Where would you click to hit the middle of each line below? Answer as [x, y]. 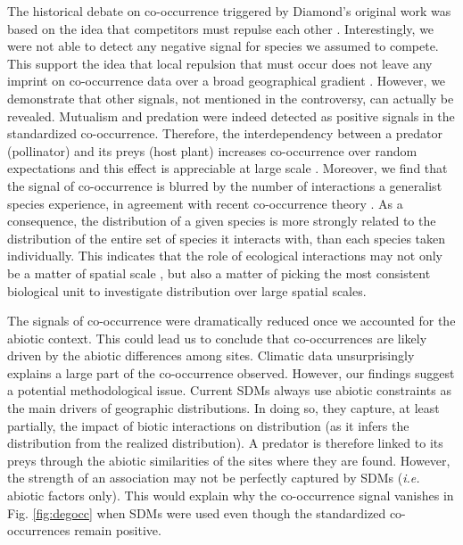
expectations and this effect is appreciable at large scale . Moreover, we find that [227, 168]
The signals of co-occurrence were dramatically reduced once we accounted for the [231, 321]
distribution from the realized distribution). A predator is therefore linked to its [225, 443]
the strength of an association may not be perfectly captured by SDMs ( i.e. [214, 478]
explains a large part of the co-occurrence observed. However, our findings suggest [231, 372]
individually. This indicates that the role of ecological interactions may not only [225, 256]
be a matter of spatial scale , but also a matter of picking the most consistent [219, 272]
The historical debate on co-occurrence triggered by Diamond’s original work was [229, 11]
